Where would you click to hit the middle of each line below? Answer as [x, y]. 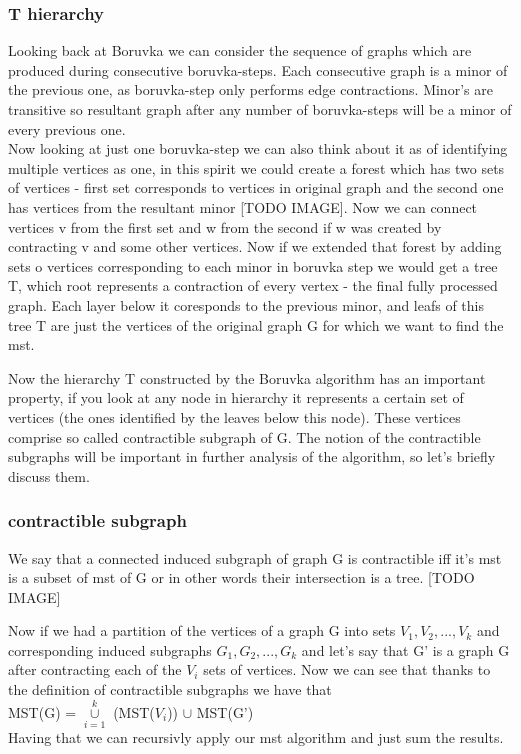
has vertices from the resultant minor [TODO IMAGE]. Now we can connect [243, 206]
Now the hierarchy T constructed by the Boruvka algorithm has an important [247, 377]
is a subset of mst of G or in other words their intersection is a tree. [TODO [241, 577]
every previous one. [67, 128]
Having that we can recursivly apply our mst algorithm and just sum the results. [256, 737]
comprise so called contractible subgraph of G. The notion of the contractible [244, 436]
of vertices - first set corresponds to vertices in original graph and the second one [256, 187]
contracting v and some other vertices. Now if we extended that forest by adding [255, 246]
